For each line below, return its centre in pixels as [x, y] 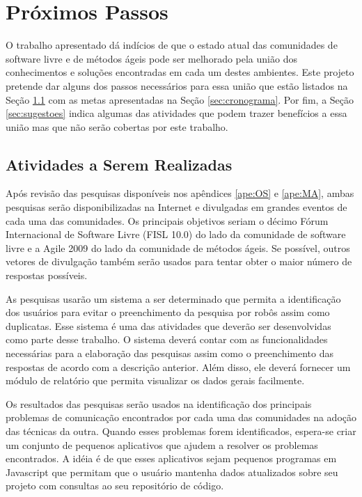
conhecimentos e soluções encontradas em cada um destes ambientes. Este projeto [180, 72]
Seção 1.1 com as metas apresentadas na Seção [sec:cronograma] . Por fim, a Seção [180, 99]
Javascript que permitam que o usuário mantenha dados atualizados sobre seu [172, 472]
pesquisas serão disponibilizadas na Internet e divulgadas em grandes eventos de [176, 207]
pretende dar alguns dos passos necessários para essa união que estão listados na [177, 85]
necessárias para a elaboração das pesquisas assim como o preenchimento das [170, 353]
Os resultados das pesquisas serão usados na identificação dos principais [159, 403]
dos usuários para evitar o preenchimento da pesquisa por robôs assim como [168, 312]
